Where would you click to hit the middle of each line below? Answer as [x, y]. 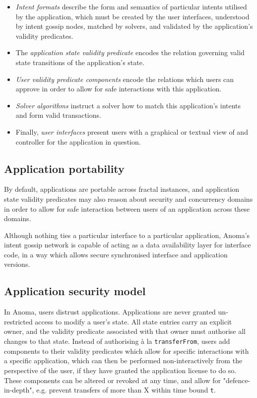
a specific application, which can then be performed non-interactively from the [123, 360]
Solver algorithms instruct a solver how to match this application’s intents [128, 105]
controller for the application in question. [78, 141]
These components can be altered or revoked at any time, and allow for [112, 380]
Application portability [64, 168]
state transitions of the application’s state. [80, 62]
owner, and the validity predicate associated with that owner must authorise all [125, 331]
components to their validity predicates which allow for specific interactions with [127, 351]
